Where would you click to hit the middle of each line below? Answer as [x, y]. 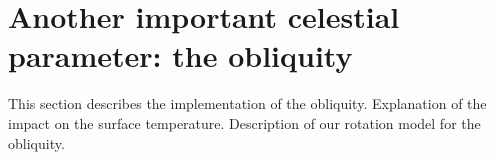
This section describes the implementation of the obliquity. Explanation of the [247, 103]
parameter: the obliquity [180, 55]
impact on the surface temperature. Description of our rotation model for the [244, 122]
